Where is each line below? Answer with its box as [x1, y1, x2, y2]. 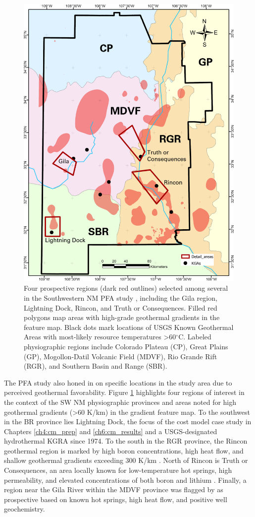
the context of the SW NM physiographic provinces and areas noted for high [4, 396, 237, 407]
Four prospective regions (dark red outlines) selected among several [24, 283, 228, 293]
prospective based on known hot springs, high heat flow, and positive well [4, 494, 227, 504]
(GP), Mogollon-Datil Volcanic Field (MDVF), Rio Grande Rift [24, 351, 217, 361]
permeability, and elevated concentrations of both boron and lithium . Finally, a [4, 474, 247, 485]
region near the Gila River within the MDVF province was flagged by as [4, 484, 223, 495]
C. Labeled [178, 331, 211, 342]
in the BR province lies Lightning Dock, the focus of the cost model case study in [4, 416, 252, 427]
